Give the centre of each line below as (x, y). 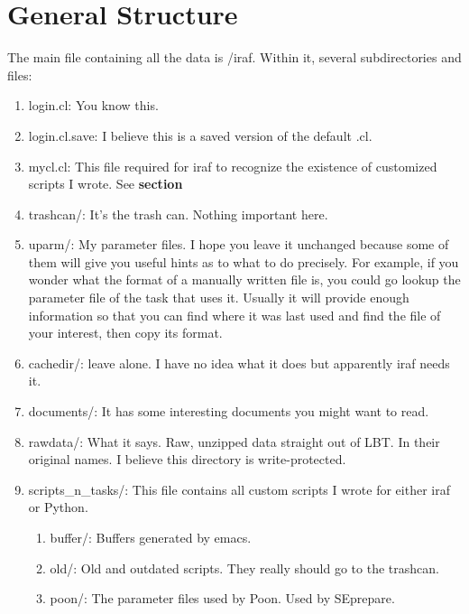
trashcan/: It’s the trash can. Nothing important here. (178, 214)
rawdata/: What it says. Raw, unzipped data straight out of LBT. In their (234, 441)
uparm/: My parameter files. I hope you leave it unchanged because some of (239, 244)
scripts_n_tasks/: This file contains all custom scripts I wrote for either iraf (239, 489)
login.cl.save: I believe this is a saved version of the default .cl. (200, 135)
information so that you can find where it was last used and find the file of (234, 315)
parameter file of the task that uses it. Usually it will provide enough (219, 298)
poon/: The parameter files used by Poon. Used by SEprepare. (222, 598)
